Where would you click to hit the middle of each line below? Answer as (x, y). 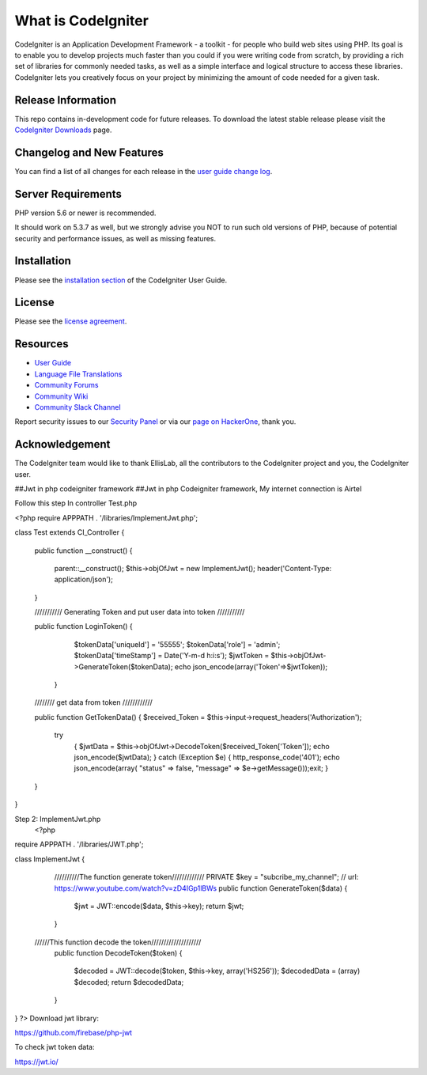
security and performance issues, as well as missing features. (115, 238)
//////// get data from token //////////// (94, 702)
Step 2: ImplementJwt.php (58, 819)
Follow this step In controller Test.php (76, 503)
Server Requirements (68, 194)
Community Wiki (61, 396)
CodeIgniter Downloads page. (63, 130)
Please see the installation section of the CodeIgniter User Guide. (121, 280)
